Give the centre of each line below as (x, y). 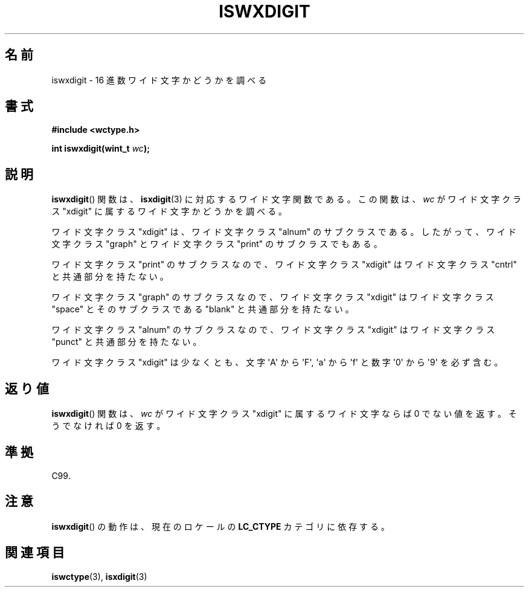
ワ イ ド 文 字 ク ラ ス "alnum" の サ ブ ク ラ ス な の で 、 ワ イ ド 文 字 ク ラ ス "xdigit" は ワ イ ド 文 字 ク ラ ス (273, 330)
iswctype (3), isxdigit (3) (99, 576)
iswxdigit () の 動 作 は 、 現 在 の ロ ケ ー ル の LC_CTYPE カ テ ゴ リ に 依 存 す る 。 (220, 526)
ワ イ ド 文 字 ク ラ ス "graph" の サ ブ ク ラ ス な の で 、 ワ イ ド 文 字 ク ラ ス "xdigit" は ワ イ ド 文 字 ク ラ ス (273, 297)
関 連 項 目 (35, 553)
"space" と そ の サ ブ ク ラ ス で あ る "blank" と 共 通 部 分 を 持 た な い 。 (203, 309)
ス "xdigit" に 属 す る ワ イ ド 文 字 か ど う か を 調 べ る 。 (169, 211)
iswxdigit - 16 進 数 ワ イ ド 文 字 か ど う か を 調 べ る (159, 80)
